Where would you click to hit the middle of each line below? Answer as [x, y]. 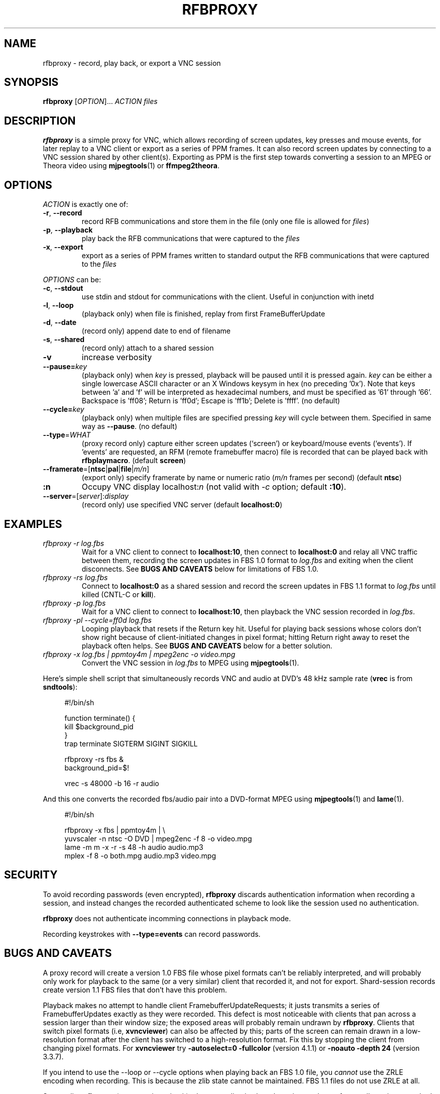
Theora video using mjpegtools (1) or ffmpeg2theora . [131, 166]
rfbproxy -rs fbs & [94, 759]
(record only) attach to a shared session [148, 348]
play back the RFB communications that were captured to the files [191, 239]
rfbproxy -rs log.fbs [75, 577]
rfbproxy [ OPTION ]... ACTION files [100, 101]
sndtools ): [60, 687]
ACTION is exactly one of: [86, 204]
